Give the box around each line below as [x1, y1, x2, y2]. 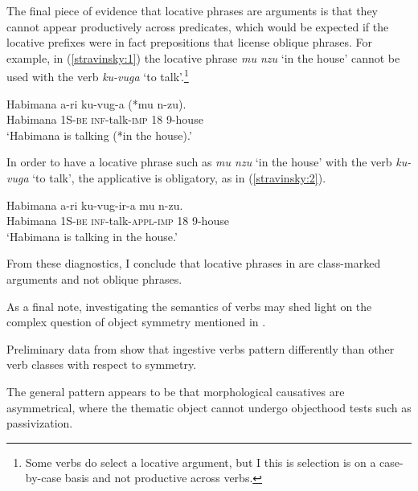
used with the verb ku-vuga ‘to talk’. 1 [6, 66, 189, 85]
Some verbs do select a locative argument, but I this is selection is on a [25, 453, 376, 470]
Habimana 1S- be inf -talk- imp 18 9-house [6, 111, 203, 128]
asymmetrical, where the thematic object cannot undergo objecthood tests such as [6, 399, 412, 415]
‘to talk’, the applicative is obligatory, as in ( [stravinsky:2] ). [32, 170, 326, 186]
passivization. [6, 415, 73, 432]
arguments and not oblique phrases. [6, 270, 182, 287]
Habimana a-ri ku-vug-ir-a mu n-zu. [6, 196, 183, 213]
